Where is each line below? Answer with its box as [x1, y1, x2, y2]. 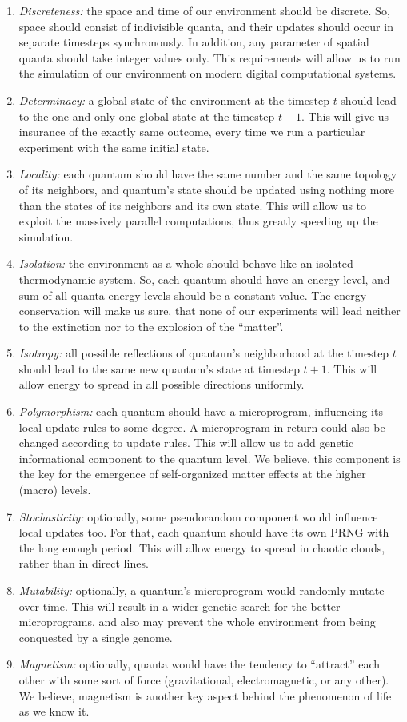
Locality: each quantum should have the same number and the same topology [18, 166, 397, 182]
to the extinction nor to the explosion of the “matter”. [18, 317, 284, 334]
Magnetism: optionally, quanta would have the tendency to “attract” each [18, 656, 381, 672]
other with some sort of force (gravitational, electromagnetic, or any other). [18, 671, 389, 688]
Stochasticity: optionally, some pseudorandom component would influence [18, 508, 378, 525]
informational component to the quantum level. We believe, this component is [18, 449, 401, 466]
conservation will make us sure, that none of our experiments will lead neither [18, 302, 401, 319]
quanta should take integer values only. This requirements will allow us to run [18, 49, 401, 66]
